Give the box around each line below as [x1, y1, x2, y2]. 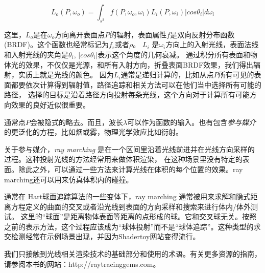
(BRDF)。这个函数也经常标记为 [4, 39, 109, 50]
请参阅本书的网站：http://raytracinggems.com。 [4, 258, 160, 269]
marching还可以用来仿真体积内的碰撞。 [4, 174, 133, 184]
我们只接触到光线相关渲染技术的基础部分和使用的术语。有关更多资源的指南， [4, 248, 261, 259]
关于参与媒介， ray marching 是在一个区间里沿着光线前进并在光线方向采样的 [4, 143, 255, 154]
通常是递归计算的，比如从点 [121, 69, 214, 80]
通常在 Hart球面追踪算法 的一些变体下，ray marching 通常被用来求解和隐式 [4, 191, 251, 202]
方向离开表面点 [55, 29, 105, 39]
